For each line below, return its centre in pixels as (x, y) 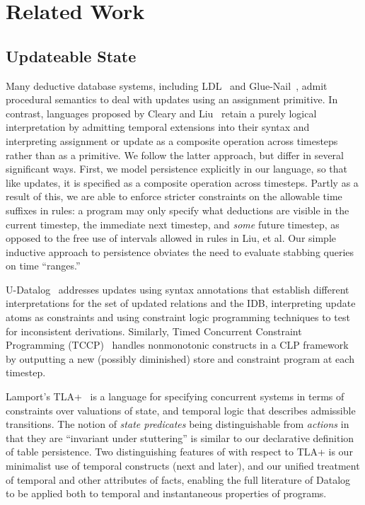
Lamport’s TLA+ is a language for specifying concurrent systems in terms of (175, 396)
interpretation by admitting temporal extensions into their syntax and (158, 127)
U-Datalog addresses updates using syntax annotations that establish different (178, 289)
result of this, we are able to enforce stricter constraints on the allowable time (174, 196)
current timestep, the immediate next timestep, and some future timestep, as (173, 224)
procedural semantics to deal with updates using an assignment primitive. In (172, 99)
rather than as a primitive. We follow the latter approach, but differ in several (175, 155)
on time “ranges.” (43, 266)
